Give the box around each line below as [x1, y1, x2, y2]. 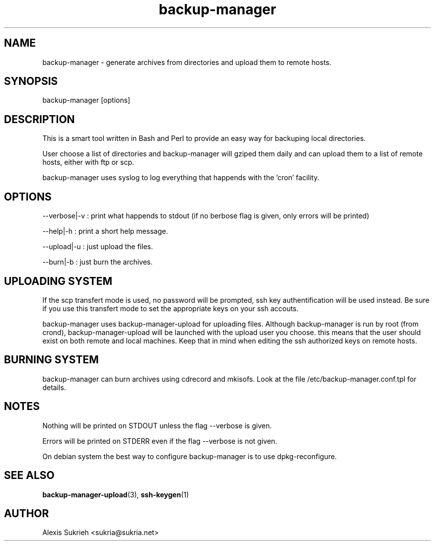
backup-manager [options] [42, 96, 131, 105]
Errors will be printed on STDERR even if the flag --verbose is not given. [42, 436, 278, 445]
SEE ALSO [4, 469, 55, 482]
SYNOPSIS [4, 75, 58, 88]
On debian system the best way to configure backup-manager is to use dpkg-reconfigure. [42, 452, 337, 461]
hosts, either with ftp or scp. [42, 158, 135, 167]
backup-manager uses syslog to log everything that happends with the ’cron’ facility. [42, 173, 319, 182]
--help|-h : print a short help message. [42, 227, 168, 236]
